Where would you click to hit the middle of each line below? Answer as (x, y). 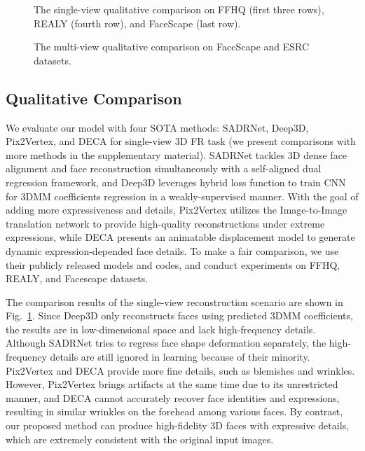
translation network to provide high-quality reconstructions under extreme (165, 223)
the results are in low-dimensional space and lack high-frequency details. (161, 329)
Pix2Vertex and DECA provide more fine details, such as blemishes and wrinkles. (180, 370)
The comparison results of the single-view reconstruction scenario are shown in (174, 301)
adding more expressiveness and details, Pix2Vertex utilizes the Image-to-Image (177, 210)
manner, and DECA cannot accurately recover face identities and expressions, (173, 397)
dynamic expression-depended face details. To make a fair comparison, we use (172, 250)
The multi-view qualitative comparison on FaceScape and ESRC (172, 47)
